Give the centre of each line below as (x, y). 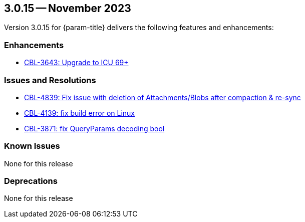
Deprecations (31, 181)
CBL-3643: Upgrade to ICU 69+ (76, 63)
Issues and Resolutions (50, 80)
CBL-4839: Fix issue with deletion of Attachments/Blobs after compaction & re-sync (163, 97)
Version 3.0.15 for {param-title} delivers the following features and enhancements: (139, 28)
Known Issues (32, 146)
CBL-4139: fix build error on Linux (80, 113)
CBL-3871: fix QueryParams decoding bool (94, 128)
